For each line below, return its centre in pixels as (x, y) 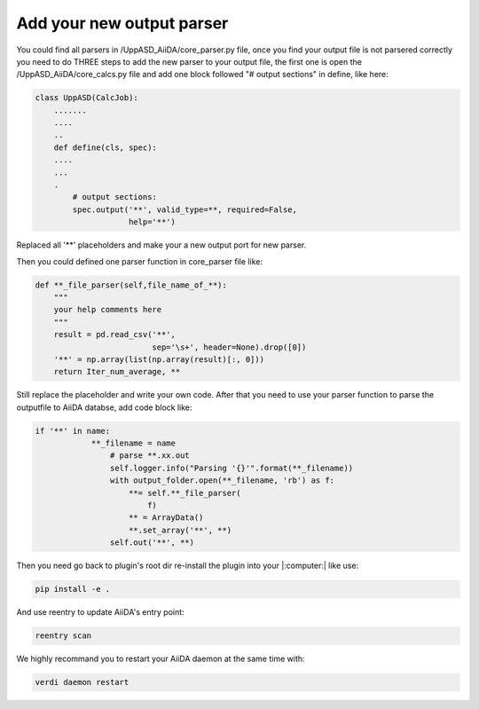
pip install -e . (73, 589)
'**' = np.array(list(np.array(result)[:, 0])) (159, 359)
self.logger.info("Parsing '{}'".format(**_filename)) (232, 468)
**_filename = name (133, 443)
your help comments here (108, 310)
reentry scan (63, 636)
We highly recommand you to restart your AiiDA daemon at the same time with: (161, 659)
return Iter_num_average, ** (117, 372)
